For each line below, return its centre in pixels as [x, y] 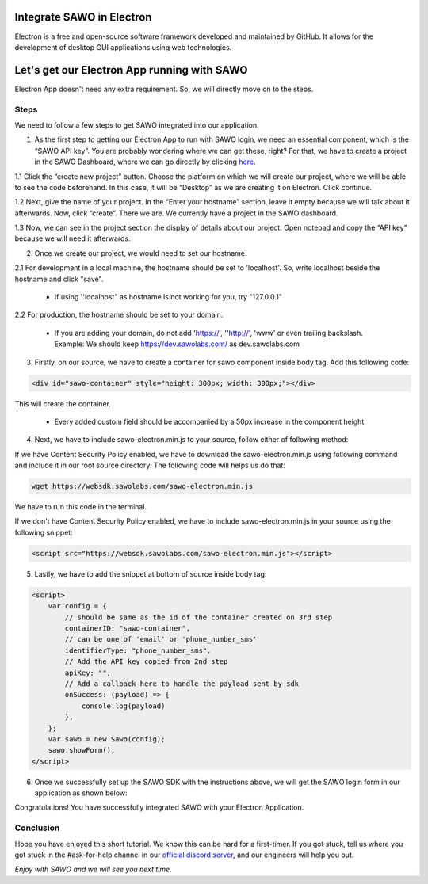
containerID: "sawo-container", [127, 629]
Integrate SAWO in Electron [83, 17]
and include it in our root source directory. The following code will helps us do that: [150, 465]
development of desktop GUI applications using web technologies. [123, 47]
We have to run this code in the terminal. [80, 507]
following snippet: [44, 532]
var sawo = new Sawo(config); [107, 739]
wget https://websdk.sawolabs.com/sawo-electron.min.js [142, 486]
